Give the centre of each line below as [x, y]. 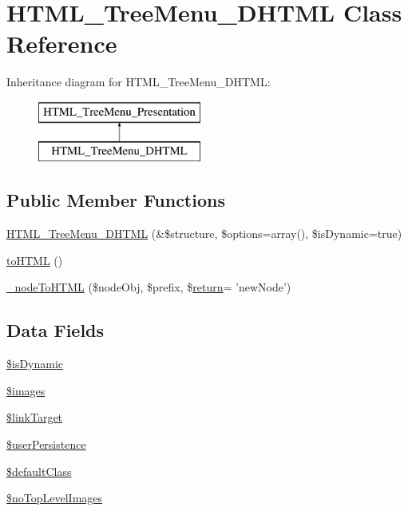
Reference [62, 44]
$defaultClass [39, 471]
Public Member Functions [116, 200]
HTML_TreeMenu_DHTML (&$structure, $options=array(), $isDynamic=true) [204, 234]
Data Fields [55, 330]
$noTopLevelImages [55, 498]
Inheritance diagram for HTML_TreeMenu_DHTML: [139, 82]
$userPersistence [46, 444]
